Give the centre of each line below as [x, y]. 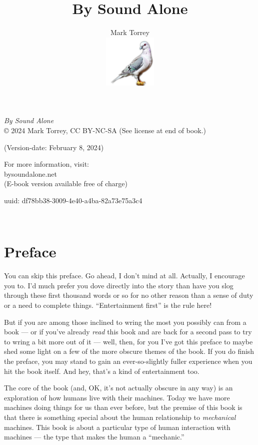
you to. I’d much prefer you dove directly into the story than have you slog [119, 285]
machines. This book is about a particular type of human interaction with [117, 427]
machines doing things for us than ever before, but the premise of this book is [123, 407]
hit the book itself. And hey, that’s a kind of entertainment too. [102, 371]
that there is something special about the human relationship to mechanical [120, 417]
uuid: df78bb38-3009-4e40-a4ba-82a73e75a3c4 [73, 200]
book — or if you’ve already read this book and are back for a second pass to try [128, 332]
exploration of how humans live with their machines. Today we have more [117, 397]
